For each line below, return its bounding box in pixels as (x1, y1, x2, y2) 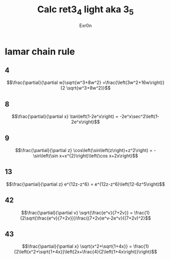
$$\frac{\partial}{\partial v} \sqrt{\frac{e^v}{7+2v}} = (21, 209, 133, 215)
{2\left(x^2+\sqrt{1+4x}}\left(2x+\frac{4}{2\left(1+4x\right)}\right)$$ (14, 249, 157, 255)
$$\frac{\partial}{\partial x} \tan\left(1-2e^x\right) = (11, 114, 119, 120)
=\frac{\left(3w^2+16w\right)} (102, 79, 165, 85)
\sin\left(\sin (32, 153, 58, 159)
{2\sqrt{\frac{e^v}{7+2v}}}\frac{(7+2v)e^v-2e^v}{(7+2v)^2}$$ (19, 215, 152, 221)
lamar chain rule (5, 46, 75, 57)
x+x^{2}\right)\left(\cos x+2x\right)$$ (59, 153, 139, 159)
